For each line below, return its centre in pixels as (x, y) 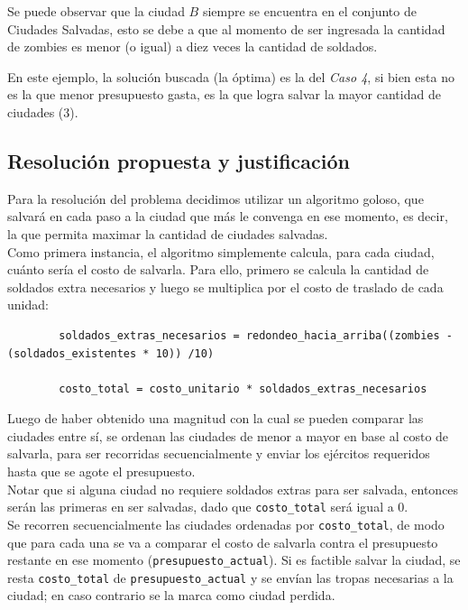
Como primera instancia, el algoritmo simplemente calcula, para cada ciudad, (221, 251)
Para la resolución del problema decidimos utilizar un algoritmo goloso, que (216, 198)
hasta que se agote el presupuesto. (101, 471)
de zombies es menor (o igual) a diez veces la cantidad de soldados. (193, 46)
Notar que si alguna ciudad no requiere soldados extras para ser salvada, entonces (233, 489)
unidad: (28, 305)
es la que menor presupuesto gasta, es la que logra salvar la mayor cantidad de (224, 94)
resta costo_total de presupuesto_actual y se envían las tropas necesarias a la (230, 577)
